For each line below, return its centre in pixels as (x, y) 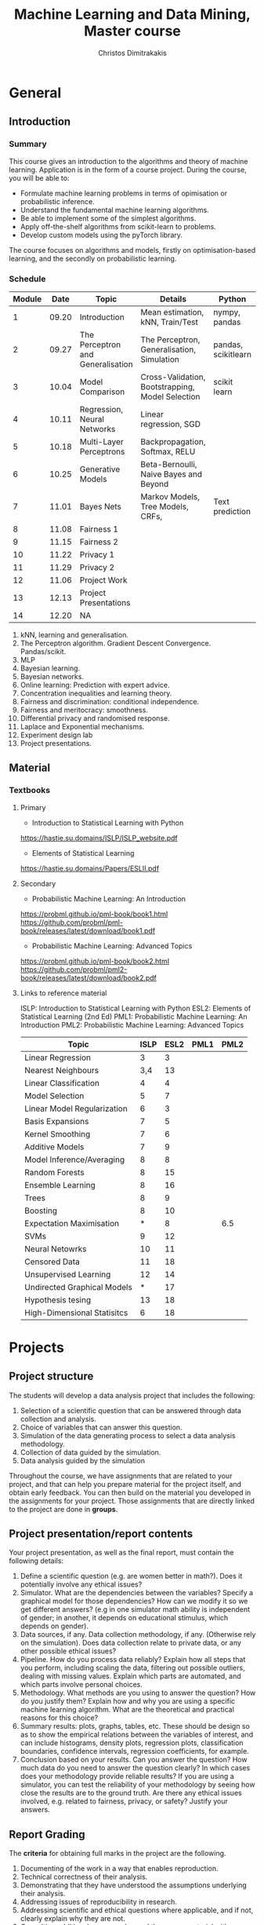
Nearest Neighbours (61, 1070)
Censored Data (52, 1262)
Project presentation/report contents (101, 1534)
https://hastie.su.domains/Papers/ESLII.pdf (90, 868)
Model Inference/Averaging (74, 1160)
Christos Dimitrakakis (132, 53)
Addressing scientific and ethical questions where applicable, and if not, (137, 1910)
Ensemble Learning (60, 1185)
